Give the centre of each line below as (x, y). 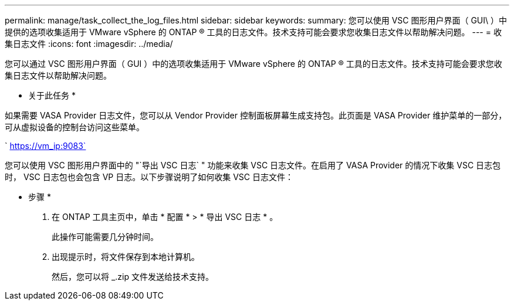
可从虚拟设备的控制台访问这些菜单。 (75, 127)
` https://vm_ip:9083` (45, 146)
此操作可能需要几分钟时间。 (105, 237)
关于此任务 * (52, 95)
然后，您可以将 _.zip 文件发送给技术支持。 (133, 277)
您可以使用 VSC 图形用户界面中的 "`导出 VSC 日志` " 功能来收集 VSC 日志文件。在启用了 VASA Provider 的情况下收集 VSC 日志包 (253, 165)
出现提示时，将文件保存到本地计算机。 (126, 257)
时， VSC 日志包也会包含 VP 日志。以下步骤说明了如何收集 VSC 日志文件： (149, 177)
